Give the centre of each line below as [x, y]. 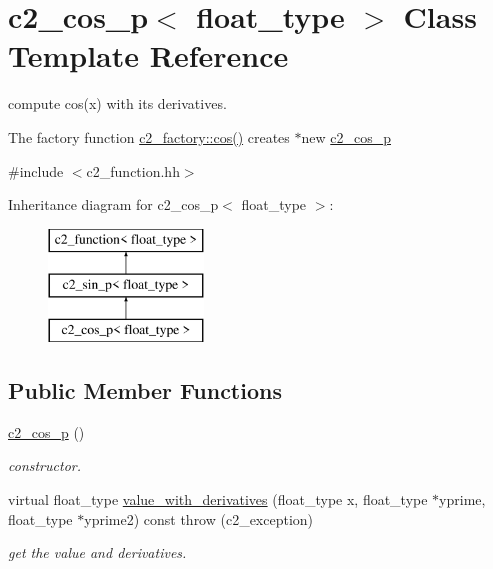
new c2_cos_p [346, 136]
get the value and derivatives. [97, 552]
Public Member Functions [145, 390]
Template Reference [148, 55]
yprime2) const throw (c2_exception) [199, 518]
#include [36, 170]
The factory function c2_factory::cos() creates [149, 136]
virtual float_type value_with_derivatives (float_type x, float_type [218, 499]
